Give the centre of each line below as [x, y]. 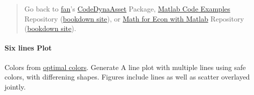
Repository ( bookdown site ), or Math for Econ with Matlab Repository [134, 18]
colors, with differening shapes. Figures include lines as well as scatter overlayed [127, 77]
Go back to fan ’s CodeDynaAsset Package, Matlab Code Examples [127, 8]
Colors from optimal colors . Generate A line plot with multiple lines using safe [125, 67]
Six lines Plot [28, 48]
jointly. [15, 86]
